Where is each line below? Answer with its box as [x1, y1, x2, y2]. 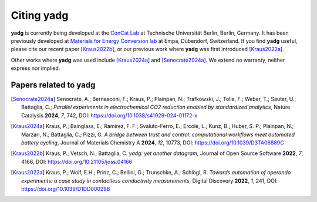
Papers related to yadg [11, 80, 96, 90]
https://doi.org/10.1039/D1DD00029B [21, 185, 110, 192]
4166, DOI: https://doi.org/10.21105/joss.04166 [21, 158, 133, 165]
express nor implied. [11, 65, 60, 72]
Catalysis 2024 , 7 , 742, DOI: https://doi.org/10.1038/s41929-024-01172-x [21, 112, 198, 119]
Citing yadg [11, 9, 69, 22]
